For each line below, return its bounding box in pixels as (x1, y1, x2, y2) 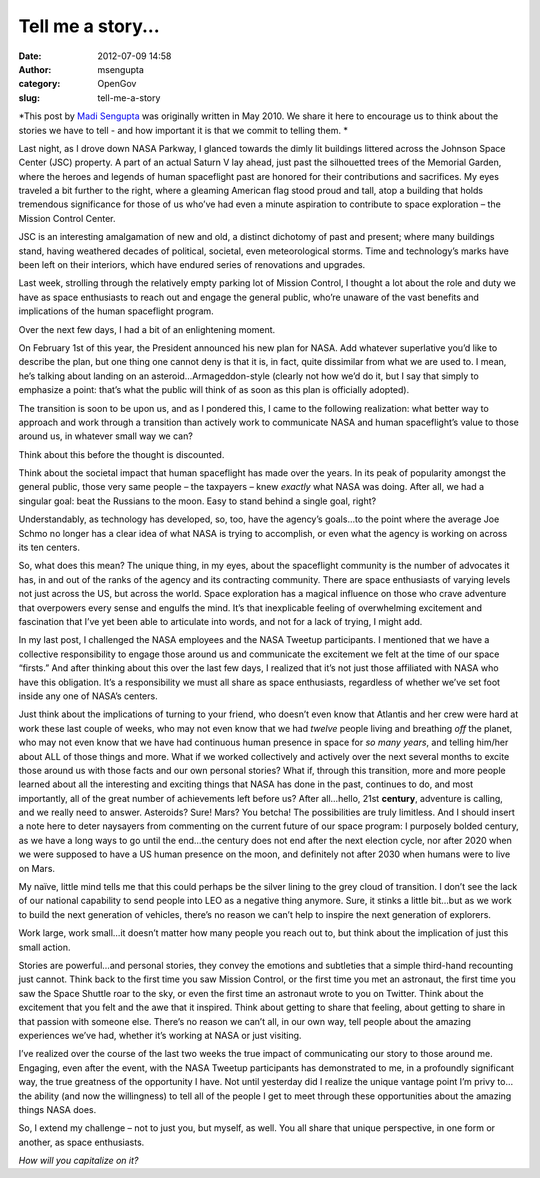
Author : (18, 63, 52, 75)
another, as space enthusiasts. (18, 1136, 145, 1148)
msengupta (97, 63, 145, 75)
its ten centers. (18, 541, 80, 554)
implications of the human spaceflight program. (18, 305, 214, 317)
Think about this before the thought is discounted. (18, 448, 225, 460)
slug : (18, 91, 40, 104)
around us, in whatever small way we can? (18, 430, 194, 442)
